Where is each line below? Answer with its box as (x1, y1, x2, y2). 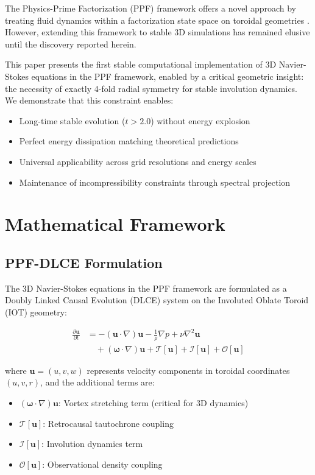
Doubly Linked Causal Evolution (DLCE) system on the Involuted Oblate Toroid (5, 294, 309, 306)
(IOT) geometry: (5, 305, 67, 318)
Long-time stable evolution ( (19, 114, 126, 127)
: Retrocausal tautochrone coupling (43, 417, 174, 429)
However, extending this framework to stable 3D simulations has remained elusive (5, 26, 310, 38)
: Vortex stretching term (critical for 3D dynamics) (58, 396, 249, 409)
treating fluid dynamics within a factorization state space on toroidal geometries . (5, 13, 310, 26)
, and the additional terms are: (40, 376, 155, 389)
